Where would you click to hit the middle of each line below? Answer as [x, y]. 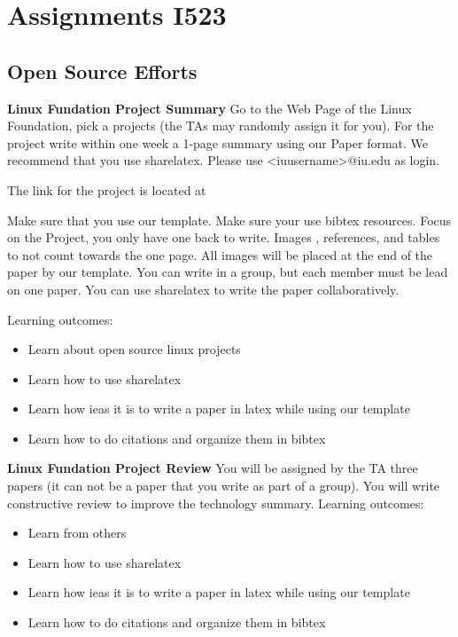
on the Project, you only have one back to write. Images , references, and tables [224, 237]
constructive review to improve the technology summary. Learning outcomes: [216, 503]
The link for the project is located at [107, 189]
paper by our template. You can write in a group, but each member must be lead [228, 272]
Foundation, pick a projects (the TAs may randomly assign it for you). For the [221, 126]
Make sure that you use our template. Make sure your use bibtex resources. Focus [229, 220]
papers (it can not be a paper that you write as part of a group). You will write [224, 486]
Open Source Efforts [102, 71]
